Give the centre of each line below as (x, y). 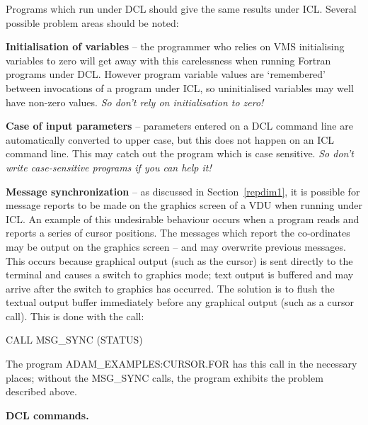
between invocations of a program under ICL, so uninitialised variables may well (180, 87)
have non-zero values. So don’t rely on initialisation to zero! (135, 102)
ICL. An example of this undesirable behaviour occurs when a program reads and (183, 219)
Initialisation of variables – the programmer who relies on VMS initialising (175, 46)
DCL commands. (47, 415)
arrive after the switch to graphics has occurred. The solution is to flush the (170, 288)
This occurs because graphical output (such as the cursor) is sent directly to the (179, 260)
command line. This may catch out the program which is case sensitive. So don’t (180, 153)
